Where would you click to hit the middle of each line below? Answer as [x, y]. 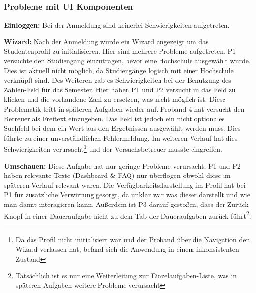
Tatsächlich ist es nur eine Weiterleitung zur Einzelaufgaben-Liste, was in [126, 275]
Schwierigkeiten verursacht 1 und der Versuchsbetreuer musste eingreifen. [113, 148]
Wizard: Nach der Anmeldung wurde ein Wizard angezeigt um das [106, 41]
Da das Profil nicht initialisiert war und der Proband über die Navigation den [133, 239]
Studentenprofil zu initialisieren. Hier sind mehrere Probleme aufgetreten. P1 [120, 51]
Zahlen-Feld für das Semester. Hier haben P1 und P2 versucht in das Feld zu [120, 89]
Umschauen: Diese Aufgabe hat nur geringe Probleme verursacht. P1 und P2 [122, 165]
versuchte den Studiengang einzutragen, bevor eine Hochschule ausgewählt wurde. [127, 60]
